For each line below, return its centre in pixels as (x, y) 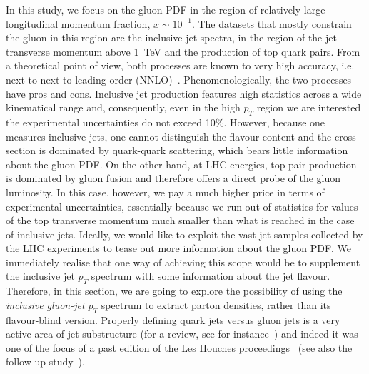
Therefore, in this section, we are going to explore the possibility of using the (174, 291)
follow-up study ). (45, 362)
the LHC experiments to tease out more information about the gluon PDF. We (179, 248)
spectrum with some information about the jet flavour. (211, 276)
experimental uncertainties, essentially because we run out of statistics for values (182, 206)
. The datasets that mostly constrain (272, 23)
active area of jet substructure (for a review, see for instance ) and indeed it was (182, 334)
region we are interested (309, 107)
